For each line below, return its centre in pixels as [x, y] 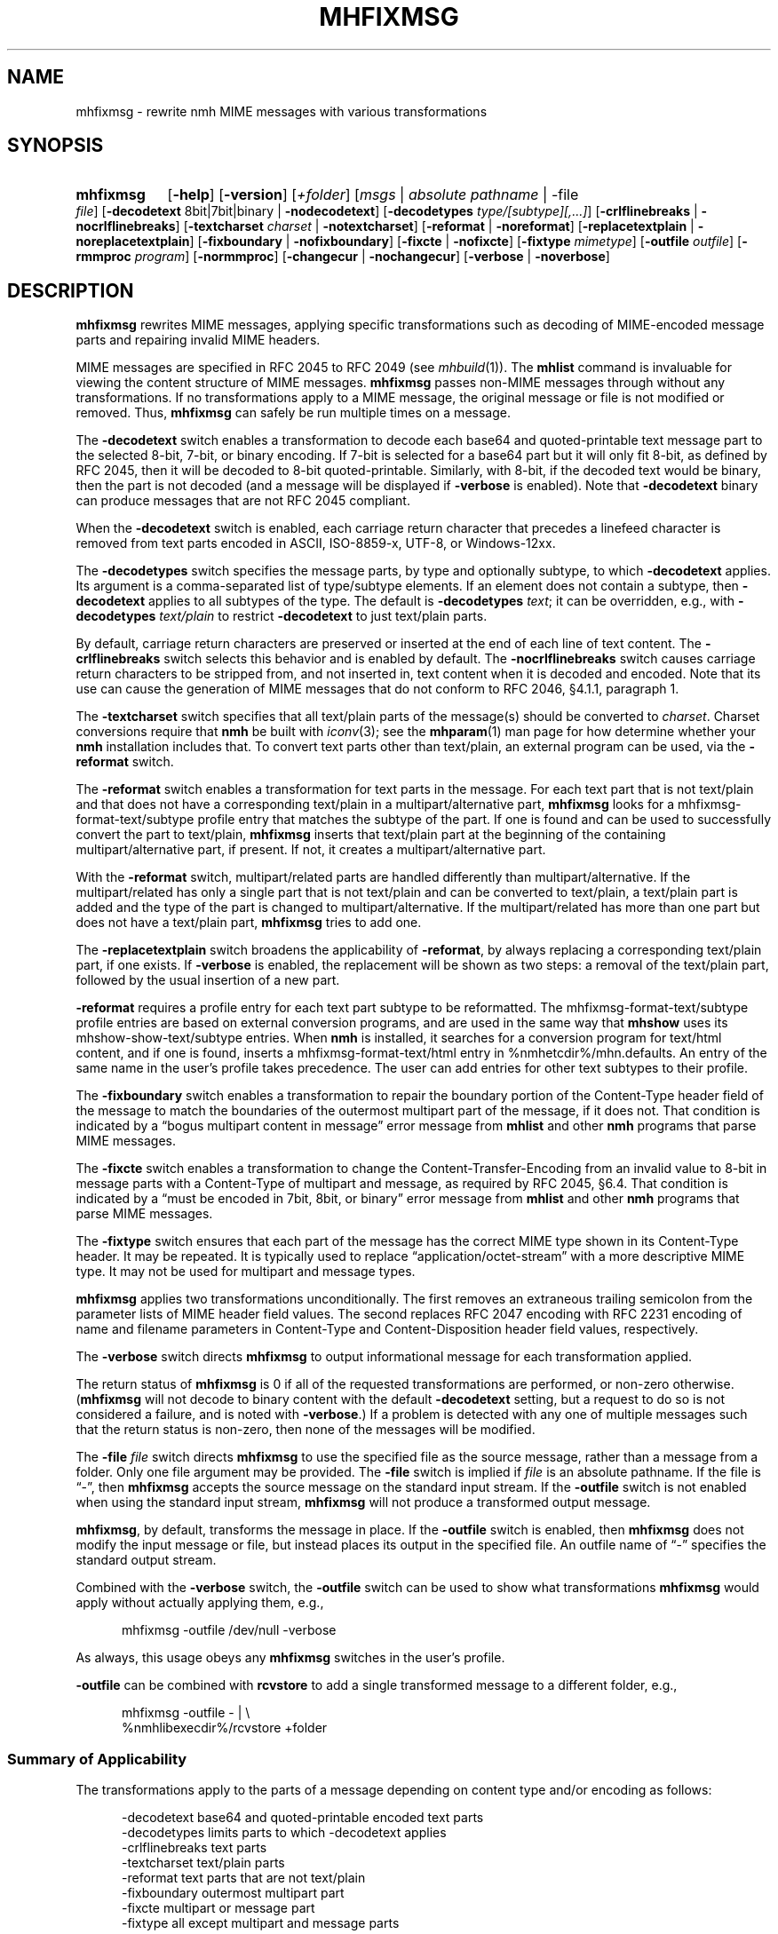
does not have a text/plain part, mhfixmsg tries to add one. [249, 923]
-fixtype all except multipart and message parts [261, 1923]
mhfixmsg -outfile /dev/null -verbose [229, 1630]
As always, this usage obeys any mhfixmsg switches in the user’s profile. [290, 1658]
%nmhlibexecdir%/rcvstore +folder [225, 1728]
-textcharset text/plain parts [203, 1863]
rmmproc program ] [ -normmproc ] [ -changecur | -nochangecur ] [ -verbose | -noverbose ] [343, 257]
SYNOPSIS [56, 146]
